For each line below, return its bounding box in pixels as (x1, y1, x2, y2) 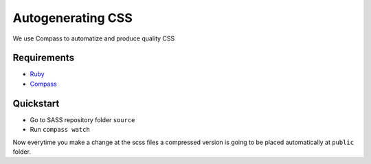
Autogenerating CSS (12, 10, 133, 25)
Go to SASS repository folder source (30, 115, 135, 124)
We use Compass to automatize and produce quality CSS (12, 34, 175, 43)
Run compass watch (30, 126, 91, 134)
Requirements (12, 52, 75, 64)
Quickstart (12, 97, 60, 109)
